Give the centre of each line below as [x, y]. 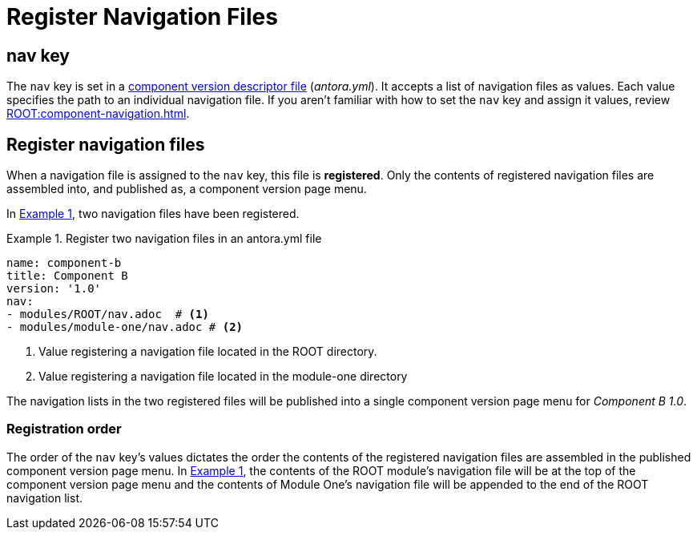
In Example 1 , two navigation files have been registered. [153, 214]
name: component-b [64, 263]
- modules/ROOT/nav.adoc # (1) [108, 314]
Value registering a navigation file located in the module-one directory [223, 377]
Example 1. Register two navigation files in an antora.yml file [164, 239]
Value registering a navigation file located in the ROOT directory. [208, 352]
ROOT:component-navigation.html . [98, 114]
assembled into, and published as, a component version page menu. [187, 189]
